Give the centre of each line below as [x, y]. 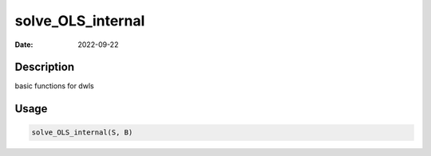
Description [45, 67]
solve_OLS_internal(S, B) [82, 133]
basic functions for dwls [55, 86]
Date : [24, 45]
